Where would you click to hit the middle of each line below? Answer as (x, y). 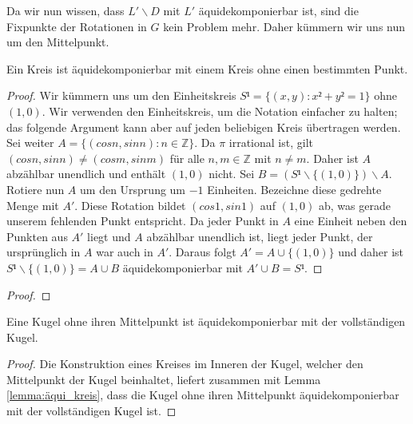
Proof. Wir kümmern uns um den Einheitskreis (121, 95)
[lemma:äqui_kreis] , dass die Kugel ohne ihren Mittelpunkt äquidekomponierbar (203, 395)
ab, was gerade (354, 205)
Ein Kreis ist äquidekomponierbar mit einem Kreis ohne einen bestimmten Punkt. (207, 68)
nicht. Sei (232, 174)
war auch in (125, 252)
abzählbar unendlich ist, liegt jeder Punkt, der (260, 236)
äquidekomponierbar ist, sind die (278, 10)
